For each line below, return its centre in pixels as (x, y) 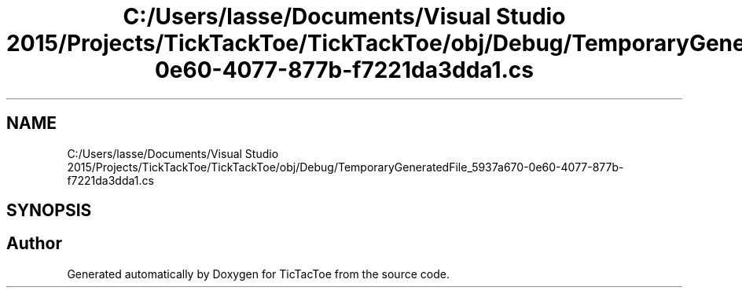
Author (34, 244)
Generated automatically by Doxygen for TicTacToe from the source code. (258, 274)
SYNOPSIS (49, 211)
